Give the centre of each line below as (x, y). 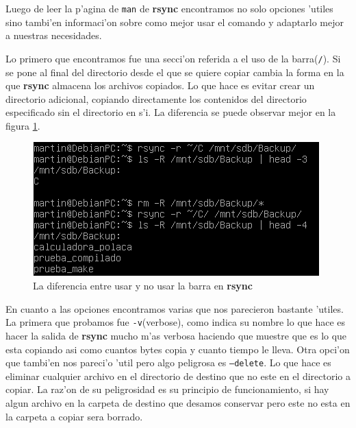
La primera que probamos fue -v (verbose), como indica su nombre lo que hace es (176, 322)
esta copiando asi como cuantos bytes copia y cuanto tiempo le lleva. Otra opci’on (178, 349)
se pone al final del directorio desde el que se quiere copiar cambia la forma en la (175, 72)
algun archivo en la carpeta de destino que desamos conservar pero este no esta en (178, 402)
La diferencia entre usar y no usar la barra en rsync (143, 286)
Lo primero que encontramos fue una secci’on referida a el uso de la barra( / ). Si (173, 58)
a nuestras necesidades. (54, 35)
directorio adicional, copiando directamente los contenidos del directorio (156, 98)
